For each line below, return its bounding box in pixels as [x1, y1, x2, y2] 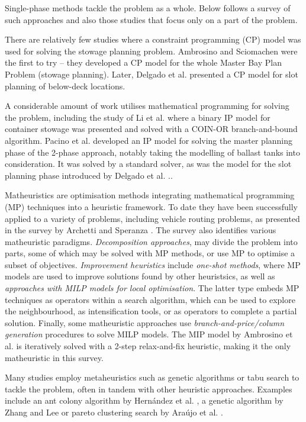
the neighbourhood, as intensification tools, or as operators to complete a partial [5, 305, 297, 317]
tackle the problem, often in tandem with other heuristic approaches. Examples [5, 382, 292, 395]
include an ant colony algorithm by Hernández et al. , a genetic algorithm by [5, 394, 284, 407]
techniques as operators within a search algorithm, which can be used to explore [5, 293, 295, 305]
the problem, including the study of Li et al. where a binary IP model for [5, 111, 270, 123]
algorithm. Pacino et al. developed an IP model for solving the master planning [5, 134, 293, 146]
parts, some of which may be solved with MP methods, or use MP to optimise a [5, 247, 295, 259]
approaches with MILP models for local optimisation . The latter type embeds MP [5, 282, 299, 294]
